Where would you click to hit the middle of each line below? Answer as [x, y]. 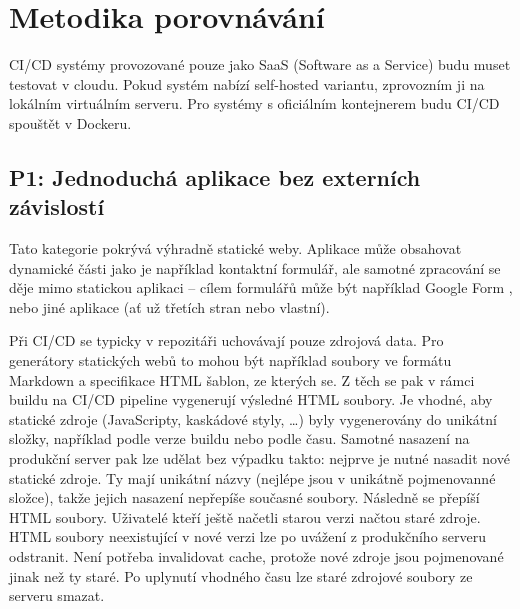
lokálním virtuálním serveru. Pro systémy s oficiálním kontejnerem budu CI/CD [254, 103]
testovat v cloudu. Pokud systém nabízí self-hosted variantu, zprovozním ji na [247, 83]
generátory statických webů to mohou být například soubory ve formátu [230, 360]
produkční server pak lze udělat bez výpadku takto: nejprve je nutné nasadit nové [259, 458]
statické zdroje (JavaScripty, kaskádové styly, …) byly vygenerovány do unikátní [253, 418]
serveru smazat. [57, 595]
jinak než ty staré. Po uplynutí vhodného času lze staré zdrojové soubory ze [241, 575]
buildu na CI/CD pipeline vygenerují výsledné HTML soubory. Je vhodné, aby [251, 399]
